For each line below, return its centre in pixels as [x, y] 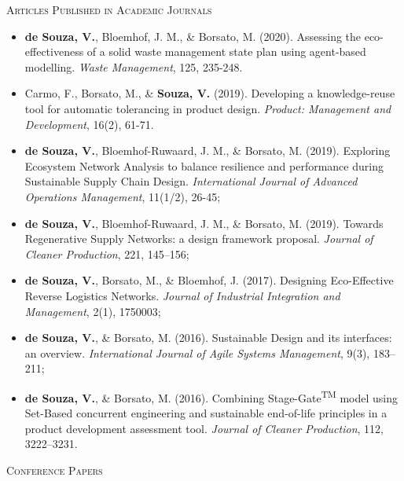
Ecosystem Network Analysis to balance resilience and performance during [204, 165]
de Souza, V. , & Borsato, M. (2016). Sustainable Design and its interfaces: [208, 338]
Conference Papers [55, 470]
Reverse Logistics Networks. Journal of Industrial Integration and [182, 295]
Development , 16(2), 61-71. [89, 124]
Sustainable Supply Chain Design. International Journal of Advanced [191, 181]
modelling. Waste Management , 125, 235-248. [134, 66]
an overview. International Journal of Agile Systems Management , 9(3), [197, 352]
